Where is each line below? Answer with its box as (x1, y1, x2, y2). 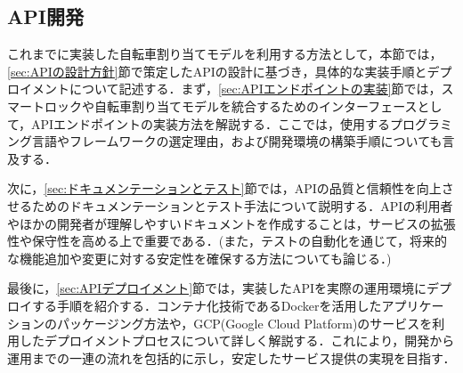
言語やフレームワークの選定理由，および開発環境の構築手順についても (31, 132, 443, 150)
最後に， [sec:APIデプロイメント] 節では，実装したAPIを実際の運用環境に (7, 279, 427, 297)
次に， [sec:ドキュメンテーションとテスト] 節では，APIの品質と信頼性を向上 (7, 179, 442, 198)
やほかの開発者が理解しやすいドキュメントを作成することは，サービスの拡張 (7, 214, 456, 232)
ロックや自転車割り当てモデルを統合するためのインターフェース (44, 96, 418, 115)
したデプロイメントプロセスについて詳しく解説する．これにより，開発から (19, 331, 455, 350)
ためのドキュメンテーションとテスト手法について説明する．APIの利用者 (31, 196, 453, 215)
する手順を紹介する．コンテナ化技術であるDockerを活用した (31, 296, 382, 314)
